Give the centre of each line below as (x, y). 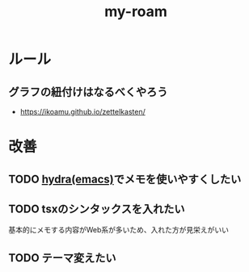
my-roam (136, 12)
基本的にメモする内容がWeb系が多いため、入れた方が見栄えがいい (118, 230)
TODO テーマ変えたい (62, 258)
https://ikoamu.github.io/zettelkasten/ (82, 112)
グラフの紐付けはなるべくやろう (88, 92)
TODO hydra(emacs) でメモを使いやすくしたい (125, 179)
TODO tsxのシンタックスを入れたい (97, 209)
